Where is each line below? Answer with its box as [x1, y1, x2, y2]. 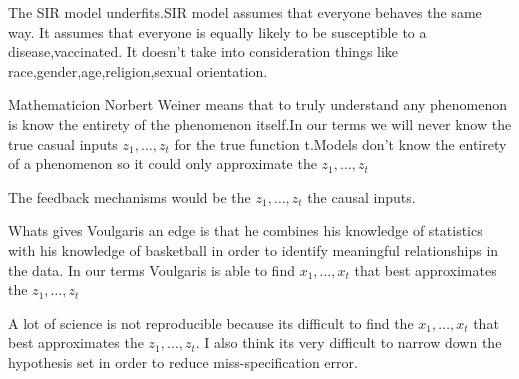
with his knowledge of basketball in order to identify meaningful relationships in [8, 239, 499, 260]
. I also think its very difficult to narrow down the [195, 332, 502, 353]
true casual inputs [8, 133, 118, 154]
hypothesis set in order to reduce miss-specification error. [8, 351, 358, 372]
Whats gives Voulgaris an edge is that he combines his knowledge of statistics [8, 220, 483, 241]
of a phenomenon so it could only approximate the [8, 153, 317, 174]
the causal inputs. [307, 186, 416, 207]
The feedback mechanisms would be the [8, 186, 251, 207]
